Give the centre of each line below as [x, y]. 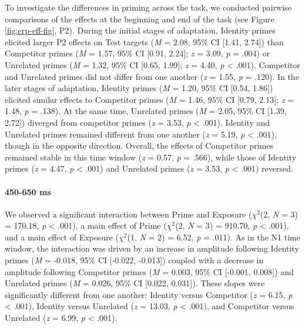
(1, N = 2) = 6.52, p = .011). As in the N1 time [214, 237]
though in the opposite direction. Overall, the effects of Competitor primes [139, 145]
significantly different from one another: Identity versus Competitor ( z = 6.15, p [149, 294]
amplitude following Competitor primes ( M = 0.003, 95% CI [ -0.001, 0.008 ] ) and [149, 271]
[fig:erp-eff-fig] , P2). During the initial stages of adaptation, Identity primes [140, 30]
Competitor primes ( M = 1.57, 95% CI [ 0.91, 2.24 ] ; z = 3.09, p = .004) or [138, 53]
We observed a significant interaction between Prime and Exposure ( [128, 214]
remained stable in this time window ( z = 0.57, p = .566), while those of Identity [151, 157]
